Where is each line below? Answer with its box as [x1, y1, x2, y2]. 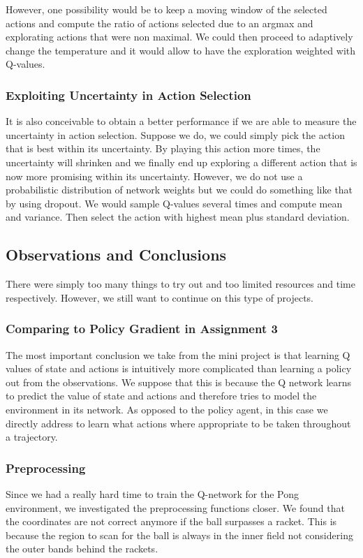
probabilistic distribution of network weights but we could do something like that [6, 182, 353, 197]
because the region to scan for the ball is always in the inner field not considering [6, 527, 353, 542]
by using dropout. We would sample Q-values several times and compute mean [6, 196, 343, 210]
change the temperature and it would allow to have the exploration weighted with [6, 43, 356, 57]
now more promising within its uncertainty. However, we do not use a [6, 168, 303, 183]
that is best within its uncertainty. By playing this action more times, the [6, 141, 320, 156]
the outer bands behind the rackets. [6, 541, 158, 556]
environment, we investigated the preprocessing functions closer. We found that [6, 500, 345, 515]
